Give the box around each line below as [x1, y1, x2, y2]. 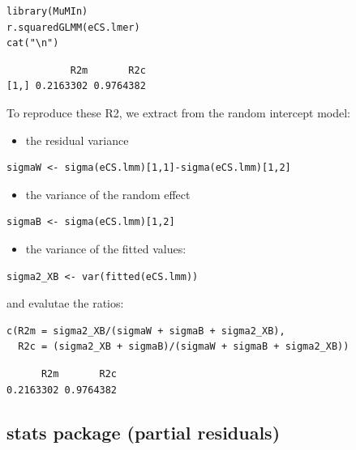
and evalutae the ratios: [6, 295, 124, 312]
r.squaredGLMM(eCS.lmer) [6, 21, 140, 33]
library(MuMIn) [6, 6, 88, 17]
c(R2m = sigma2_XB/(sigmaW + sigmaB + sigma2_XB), [6, 325, 285, 337]
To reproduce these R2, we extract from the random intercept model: [6, 104, 350, 121]
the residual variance [25, 131, 129, 148]
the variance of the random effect [25, 185, 191, 202]
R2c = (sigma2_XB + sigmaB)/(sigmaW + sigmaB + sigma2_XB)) [18, 341, 350, 353]
